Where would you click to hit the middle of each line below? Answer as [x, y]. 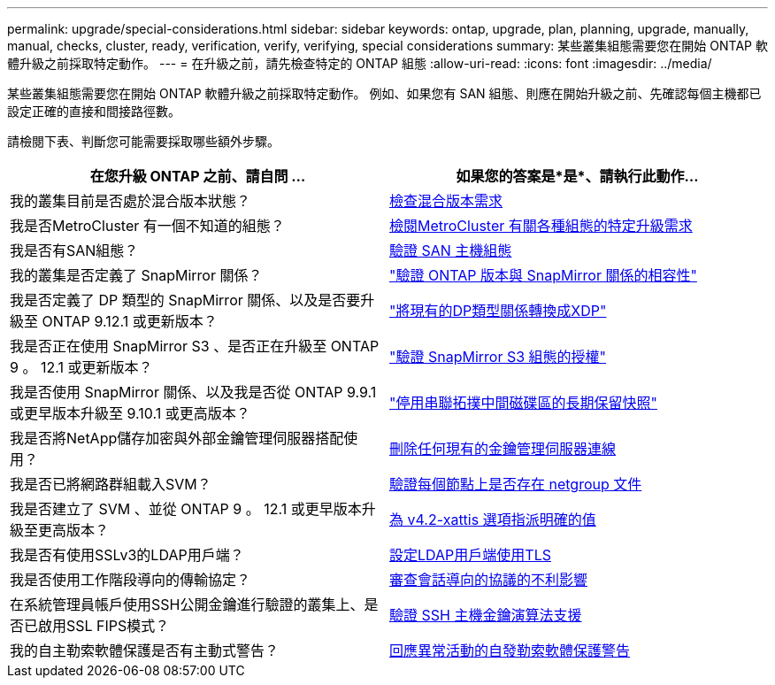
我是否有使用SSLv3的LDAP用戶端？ [127, 555]
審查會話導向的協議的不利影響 [489, 580]
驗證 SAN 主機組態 [451, 250]
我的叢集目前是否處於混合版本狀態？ [130, 201]
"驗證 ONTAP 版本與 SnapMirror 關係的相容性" [543, 275]
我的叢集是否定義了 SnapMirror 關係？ [136, 275]
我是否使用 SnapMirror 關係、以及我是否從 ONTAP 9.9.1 [193, 392]
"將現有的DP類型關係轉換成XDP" [498, 311]
